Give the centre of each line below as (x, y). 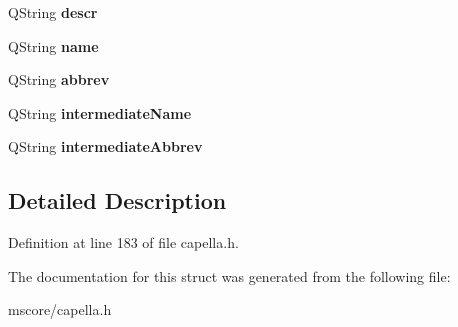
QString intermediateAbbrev (105, 146)
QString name (53, 45)
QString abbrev (59, 79)
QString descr (53, 12)
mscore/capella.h (60, 309)
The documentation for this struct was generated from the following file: (229, 275)
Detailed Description (117, 200)
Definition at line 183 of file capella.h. (123, 242)
